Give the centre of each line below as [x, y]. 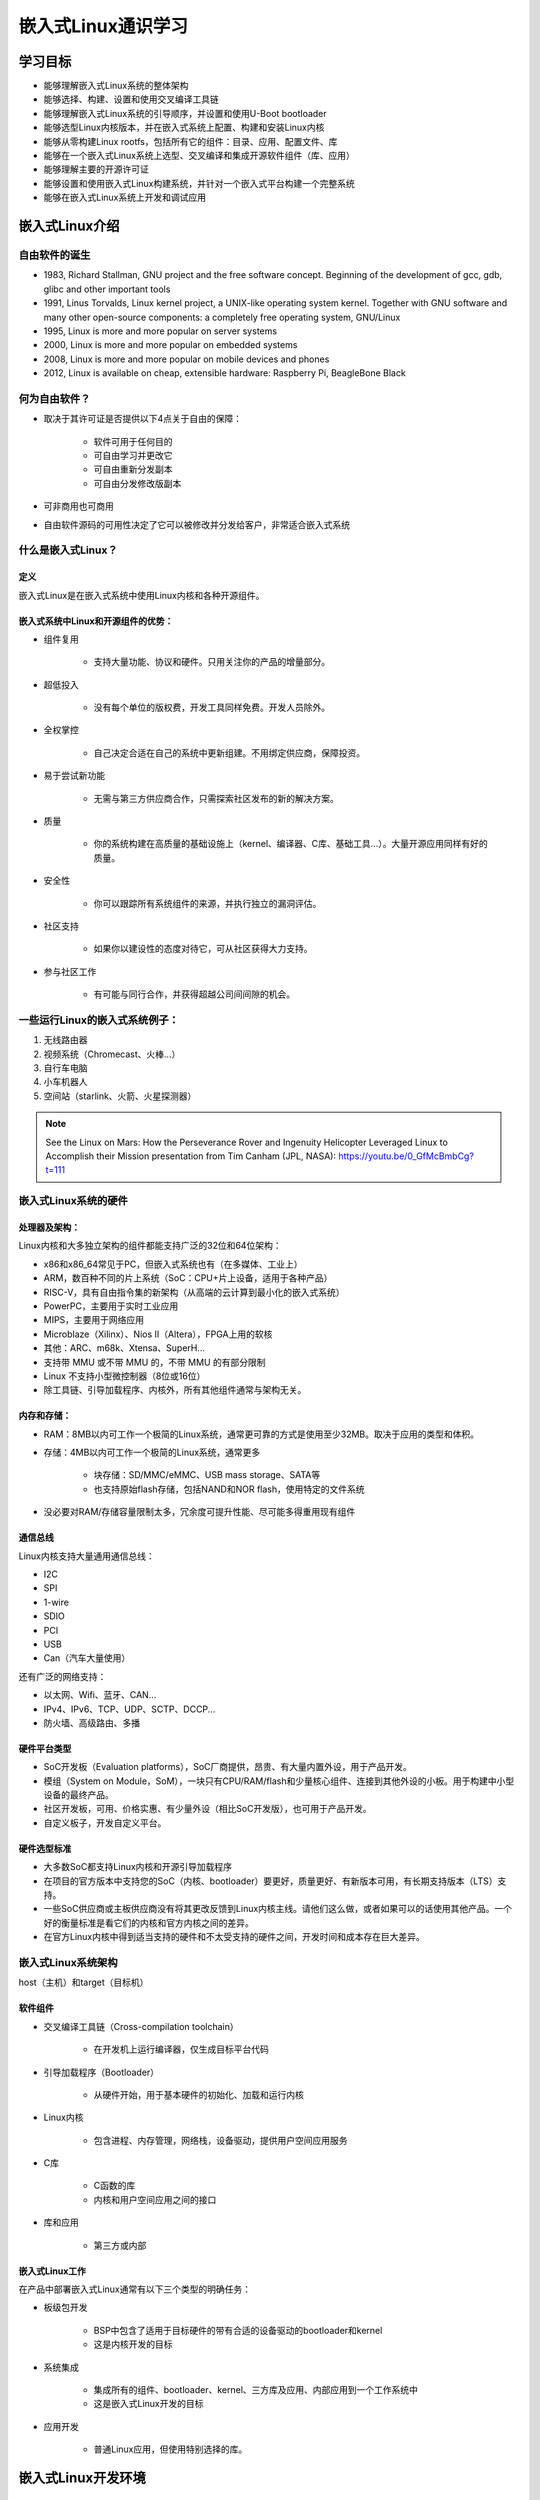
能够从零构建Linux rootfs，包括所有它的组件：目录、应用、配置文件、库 [190, 141]
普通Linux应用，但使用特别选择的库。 [170, 2449]
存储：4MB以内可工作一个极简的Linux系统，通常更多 [152, 1452]
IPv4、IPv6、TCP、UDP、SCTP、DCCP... [129, 1709]
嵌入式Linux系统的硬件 [73, 1201]
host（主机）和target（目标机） [83, 1982]
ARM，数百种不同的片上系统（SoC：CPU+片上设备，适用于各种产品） [188, 1278]
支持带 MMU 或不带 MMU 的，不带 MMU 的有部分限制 [154, 1362]
